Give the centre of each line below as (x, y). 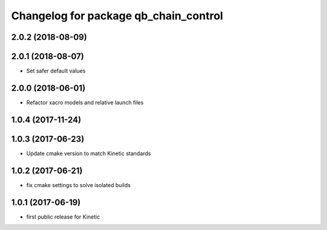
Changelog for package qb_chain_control (117, 16)
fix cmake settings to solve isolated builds (78, 185)
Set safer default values (56, 71)
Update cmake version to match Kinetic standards (89, 153)
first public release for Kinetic (63, 217)
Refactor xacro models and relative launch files (85, 102)
